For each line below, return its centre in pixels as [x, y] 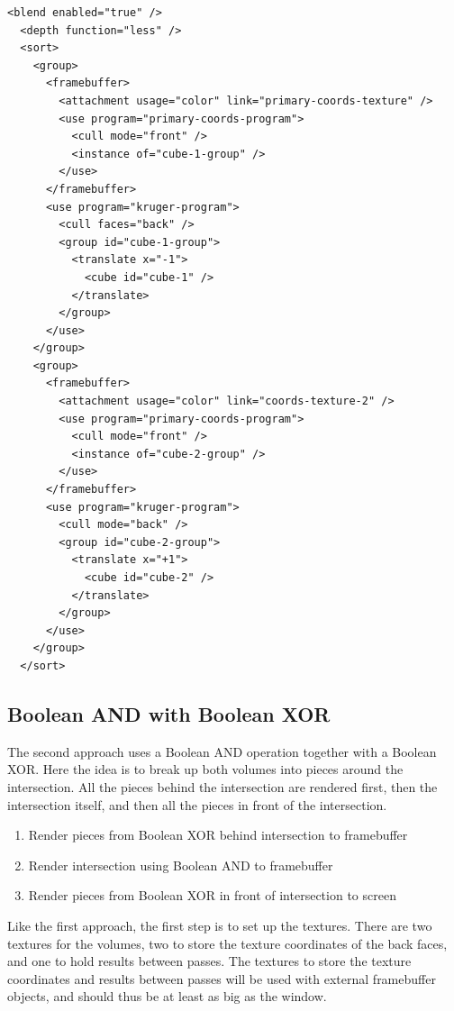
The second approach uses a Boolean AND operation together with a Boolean [222, 751]
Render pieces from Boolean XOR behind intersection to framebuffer [218, 835]
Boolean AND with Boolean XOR [169, 713]
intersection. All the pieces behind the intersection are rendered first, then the [222, 786]
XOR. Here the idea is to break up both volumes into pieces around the [205, 769]
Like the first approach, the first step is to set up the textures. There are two [220, 925]
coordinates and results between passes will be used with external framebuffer [222, 978]
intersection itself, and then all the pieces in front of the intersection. [197, 804]
